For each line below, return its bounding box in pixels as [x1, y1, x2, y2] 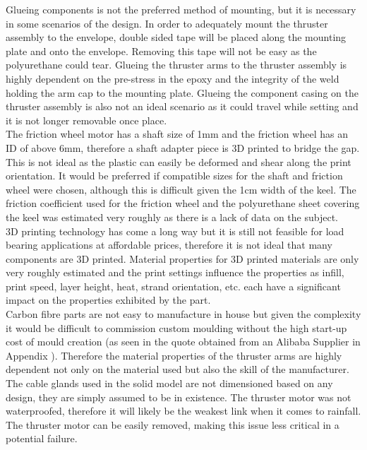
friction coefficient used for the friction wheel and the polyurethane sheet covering [6, 196, 360, 211]
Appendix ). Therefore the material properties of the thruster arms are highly [6, 348, 342, 362]
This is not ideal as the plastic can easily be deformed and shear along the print [6, 154, 351, 169]
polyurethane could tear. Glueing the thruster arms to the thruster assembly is [6, 57, 347, 72]
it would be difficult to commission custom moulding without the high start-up [6, 320, 347, 335]
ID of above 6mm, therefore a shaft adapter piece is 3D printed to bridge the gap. [6, 140, 360, 155]
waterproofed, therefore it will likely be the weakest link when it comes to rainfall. [6, 403, 361, 418]
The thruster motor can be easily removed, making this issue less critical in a [6, 417, 339, 432]
